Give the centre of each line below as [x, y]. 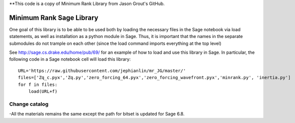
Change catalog [29, 104]
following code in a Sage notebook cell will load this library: [70, 59]
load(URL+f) [43, 92]
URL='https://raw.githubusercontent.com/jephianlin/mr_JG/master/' [102, 71]
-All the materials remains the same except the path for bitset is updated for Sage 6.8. [97, 114]
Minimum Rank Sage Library [54, 18]
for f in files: [38, 84]
